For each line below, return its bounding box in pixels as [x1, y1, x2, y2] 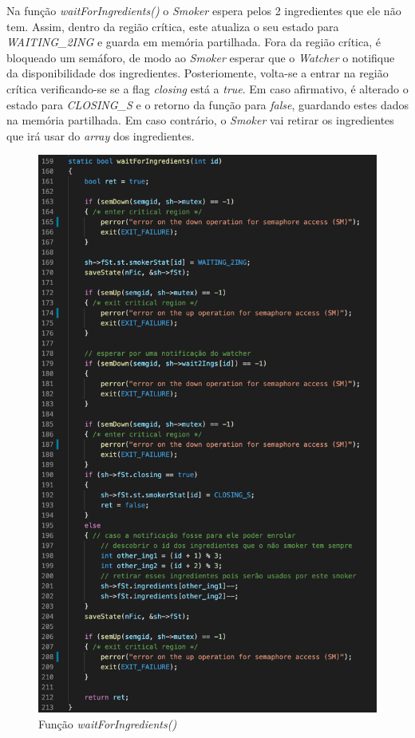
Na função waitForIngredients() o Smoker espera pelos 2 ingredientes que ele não [6, 2, 401, 18]
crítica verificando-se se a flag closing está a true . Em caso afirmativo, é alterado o [6, 80, 409, 97]
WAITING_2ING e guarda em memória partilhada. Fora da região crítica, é [6, 34, 381, 50]
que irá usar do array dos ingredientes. [6, 127, 195, 144]
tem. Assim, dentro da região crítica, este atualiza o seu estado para [6, 18, 339, 34]
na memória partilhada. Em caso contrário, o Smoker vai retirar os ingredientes [6, 112, 394, 128]
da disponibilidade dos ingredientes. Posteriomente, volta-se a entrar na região [6, 65, 389, 81]
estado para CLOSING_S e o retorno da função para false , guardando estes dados [6, 96, 409, 112]
